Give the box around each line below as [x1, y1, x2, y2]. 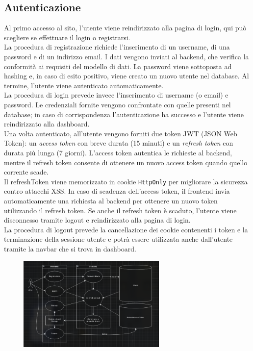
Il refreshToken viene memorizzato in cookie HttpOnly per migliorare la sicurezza [4, 176, 248, 186]
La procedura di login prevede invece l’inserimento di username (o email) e [4, 90, 228, 100]
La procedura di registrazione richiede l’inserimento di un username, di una [4, 42, 230, 52]
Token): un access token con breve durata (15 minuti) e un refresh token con [4, 138, 233, 148]
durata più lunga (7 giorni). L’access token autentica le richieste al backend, [4, 147, 232, 157]
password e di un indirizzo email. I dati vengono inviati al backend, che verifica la [4, 51, 249, 61]
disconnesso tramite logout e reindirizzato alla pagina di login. [4, 215, 191, 225]
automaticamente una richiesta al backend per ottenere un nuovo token [4, 195, 218, 205]
